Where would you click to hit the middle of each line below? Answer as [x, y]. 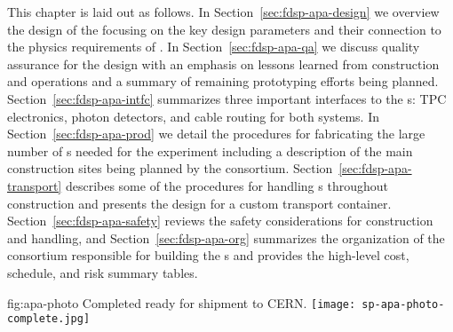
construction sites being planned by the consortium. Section [170, 168]
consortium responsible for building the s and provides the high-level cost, [208, 255]
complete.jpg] [49, 319]
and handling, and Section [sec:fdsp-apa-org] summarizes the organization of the [226, 237]
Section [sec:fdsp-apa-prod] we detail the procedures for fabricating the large [216, 134]
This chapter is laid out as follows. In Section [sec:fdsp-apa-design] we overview [223, 12]
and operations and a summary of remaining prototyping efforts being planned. [223, 81]
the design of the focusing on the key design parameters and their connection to [224, 29]
